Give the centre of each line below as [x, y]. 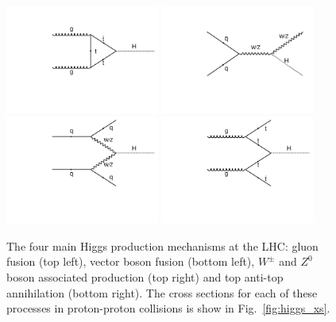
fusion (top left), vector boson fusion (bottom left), [131, 261]
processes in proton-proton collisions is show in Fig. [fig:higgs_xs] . [168, 308]
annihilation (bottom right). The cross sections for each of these [162, 292]
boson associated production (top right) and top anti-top [145, 277]
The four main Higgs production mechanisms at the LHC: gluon [162, 245]
